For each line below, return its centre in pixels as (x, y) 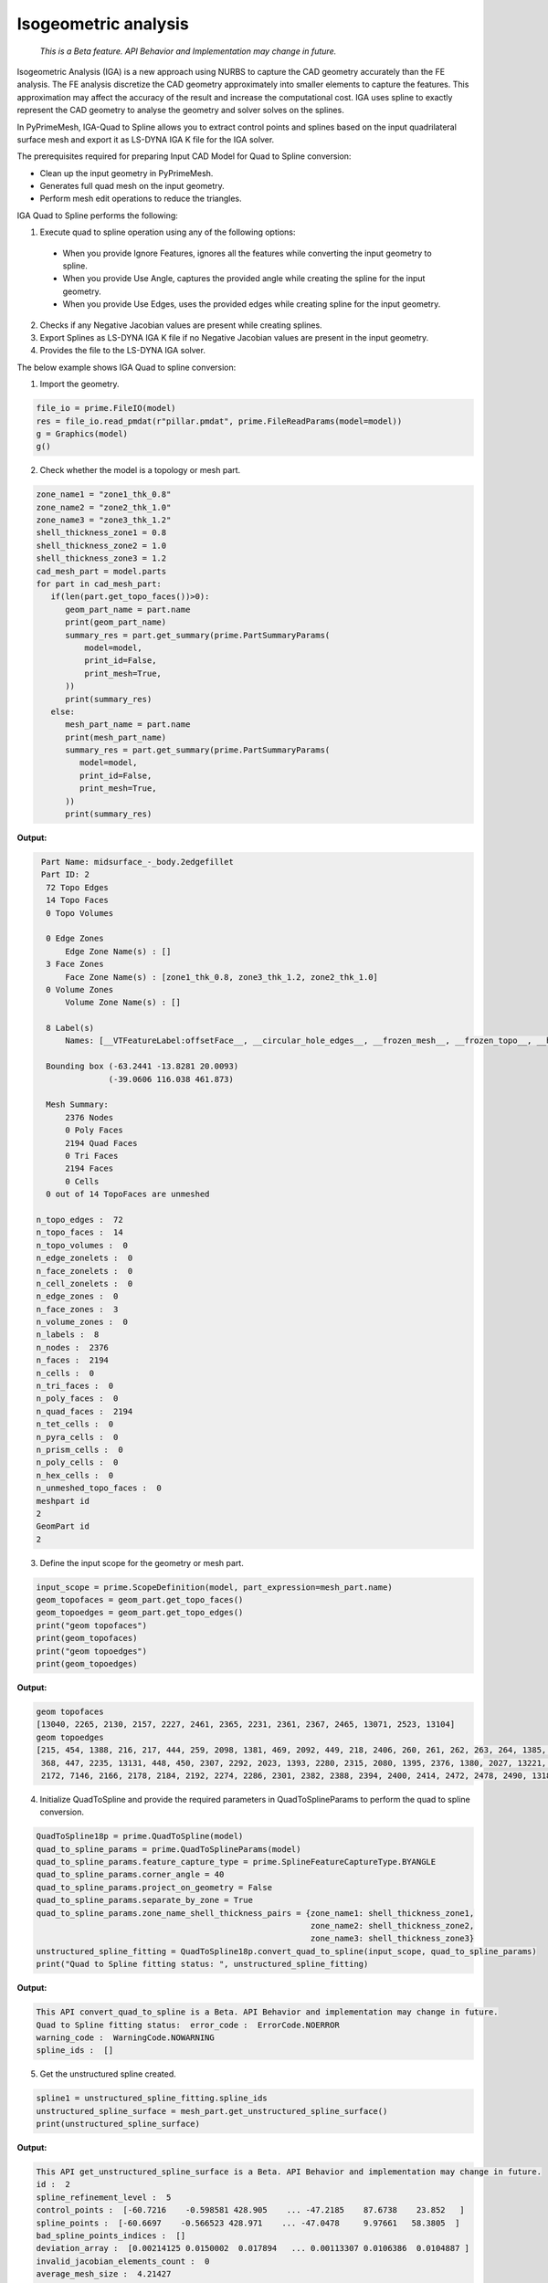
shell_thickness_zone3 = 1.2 (101, 558)
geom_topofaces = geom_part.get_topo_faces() (140, 1600)
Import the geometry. (79, 384)
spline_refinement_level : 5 (104, 2197)
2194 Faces (90, 1168)
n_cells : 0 (65, 1373)
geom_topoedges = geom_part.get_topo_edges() (140, 1613)
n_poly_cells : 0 (77, 1462)
